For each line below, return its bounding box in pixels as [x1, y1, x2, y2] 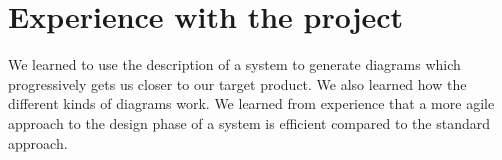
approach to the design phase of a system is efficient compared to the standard [8, 112, 490, 133]
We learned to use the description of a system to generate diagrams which [8, 54, 461, 75]
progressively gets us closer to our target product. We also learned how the [8, 73, 467, 94]
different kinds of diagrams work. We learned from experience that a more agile [8, 93, 495, 114]
